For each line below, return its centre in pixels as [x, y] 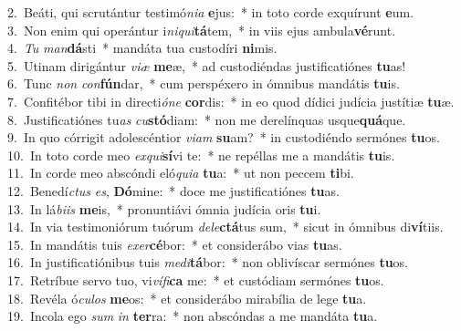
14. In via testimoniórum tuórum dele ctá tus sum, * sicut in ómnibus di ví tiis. [225, 227]
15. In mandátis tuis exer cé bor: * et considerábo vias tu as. [175, 244]
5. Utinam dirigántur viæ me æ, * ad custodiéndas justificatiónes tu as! [207, 65]
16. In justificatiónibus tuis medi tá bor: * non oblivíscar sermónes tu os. [208, 262]
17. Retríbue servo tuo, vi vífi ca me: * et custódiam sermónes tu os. [196, 279]
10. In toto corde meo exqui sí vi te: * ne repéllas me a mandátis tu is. [201, 155]
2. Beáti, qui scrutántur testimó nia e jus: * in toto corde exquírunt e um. [211, 12]
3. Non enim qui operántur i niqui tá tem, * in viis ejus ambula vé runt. [202, 30]
